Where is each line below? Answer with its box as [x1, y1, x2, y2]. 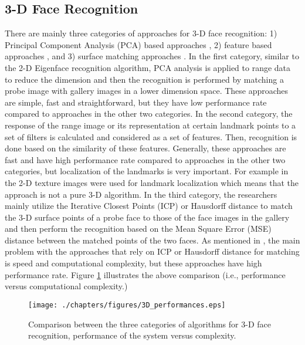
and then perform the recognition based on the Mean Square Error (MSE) [5, 222, 272, 235]
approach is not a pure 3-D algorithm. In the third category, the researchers [5, 188, 277, 200]
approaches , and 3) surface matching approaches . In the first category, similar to [5, 50, 299, 62]
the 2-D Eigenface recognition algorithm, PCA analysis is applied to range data [5, 61, 291, 73]
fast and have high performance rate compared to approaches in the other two [5, 153, 286, 165]
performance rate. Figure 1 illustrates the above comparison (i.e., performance [5, 268, 286, 280]
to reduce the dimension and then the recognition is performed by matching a [5, 73, 284, 85]
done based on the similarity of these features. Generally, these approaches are [5, 142, 286, 154]
